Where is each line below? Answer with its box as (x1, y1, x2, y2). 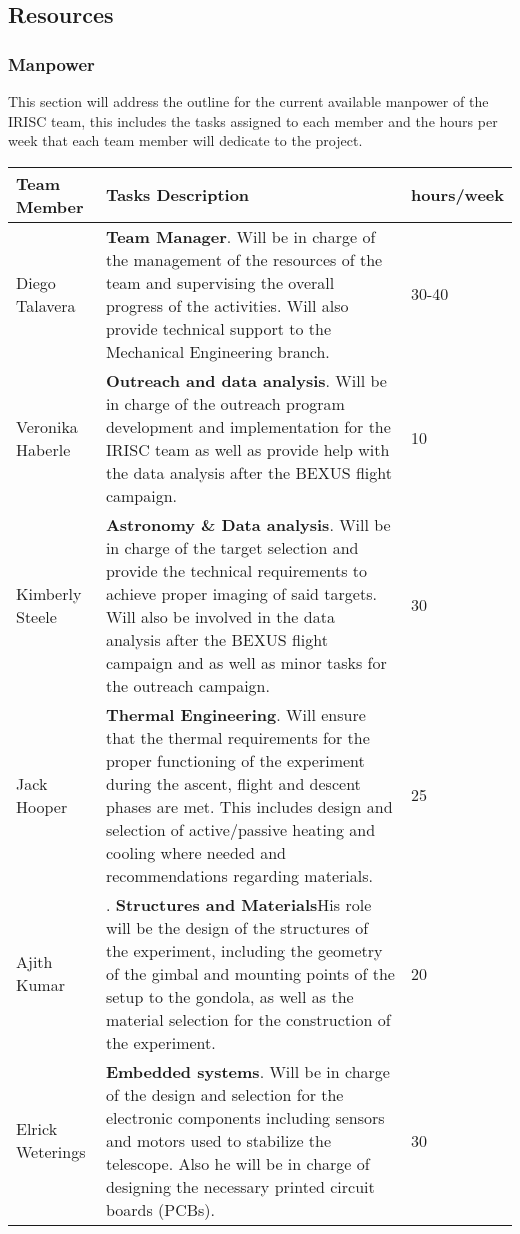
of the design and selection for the (105, 1082, 344, 1106)
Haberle (16, 437, 71, 461)
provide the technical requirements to (105, 558, 368, 582)
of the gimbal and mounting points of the (105, 961, 395, 985)
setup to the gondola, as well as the (105, 984, 354, 1008)
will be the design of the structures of (105, 915, 369, 939)
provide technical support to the (105, 316, 331, 340)
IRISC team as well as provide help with (105, 437, 390, 461)
